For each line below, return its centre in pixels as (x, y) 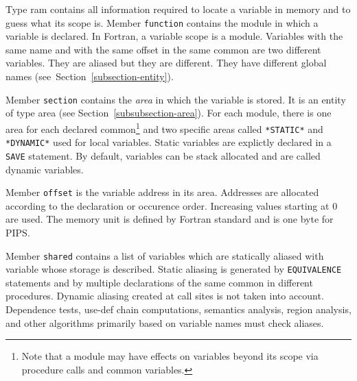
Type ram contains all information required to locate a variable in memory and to (178, 9)
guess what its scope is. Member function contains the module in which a (162, 22)
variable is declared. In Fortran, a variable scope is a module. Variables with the (174, 36)
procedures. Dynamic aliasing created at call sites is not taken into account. (165, 296)
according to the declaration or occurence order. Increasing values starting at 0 (172, 205)
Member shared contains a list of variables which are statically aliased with (165, 255)
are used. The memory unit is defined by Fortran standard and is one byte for (170, 219)
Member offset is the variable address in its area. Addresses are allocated (162, 192)
